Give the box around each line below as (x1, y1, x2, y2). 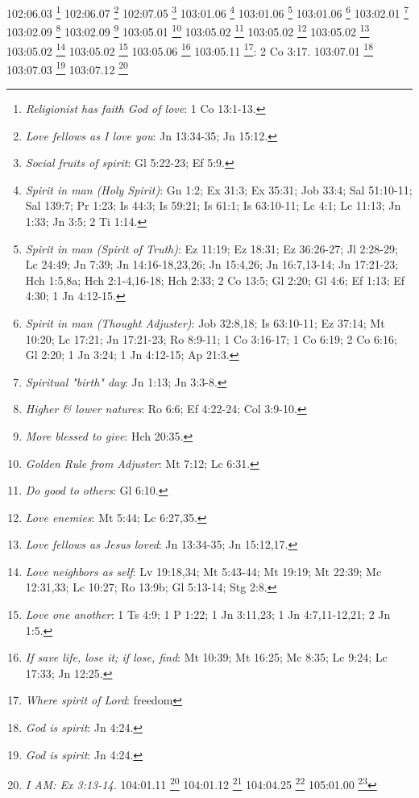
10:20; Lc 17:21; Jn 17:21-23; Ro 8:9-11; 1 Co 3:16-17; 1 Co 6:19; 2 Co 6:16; (25, 330, 397, 347)
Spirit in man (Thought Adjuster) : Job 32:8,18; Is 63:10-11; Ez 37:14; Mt (25, 314, 385, 331)
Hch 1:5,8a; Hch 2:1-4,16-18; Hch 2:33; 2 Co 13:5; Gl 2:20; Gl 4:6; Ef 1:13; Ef (25, 271, 405, 288)
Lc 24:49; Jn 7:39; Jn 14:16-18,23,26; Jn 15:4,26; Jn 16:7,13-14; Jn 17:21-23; (25, 256, 399, 273)
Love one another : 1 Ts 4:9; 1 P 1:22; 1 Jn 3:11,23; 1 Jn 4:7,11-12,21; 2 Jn (25, 606, 391, 623)
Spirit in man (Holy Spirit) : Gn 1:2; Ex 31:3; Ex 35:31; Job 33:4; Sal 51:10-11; (25, 181, 413, 198)
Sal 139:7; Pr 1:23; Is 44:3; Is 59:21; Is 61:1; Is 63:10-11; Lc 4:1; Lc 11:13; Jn (25, 197, 401, 214)
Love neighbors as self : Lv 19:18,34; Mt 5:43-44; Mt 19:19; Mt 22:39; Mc (25, 562, 382, 579)
